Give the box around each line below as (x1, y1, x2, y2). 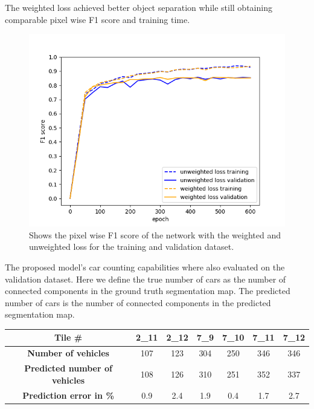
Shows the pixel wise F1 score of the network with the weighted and (29, 228, 281, 241)
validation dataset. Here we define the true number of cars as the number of (5, 272, 286, 285)
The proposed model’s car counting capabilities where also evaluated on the (5, 260, 285, 273)
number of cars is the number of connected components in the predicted (5, 296, 271, 309)
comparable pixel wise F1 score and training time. (5, 13, 190, 25)
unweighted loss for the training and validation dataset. (29, 240, 234, 253)
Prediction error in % (22, 388, 114, 401)
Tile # (54, 331, 83, 344)
